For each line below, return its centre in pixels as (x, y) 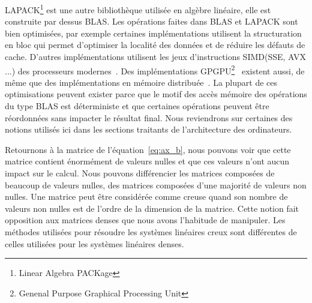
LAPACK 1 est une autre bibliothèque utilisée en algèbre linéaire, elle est (138, 9)
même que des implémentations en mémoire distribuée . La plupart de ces (141, 82)
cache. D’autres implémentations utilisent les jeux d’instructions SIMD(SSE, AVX (156, 57)
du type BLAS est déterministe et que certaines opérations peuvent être (137, 106)
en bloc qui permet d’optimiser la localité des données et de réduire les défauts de (155, 45)
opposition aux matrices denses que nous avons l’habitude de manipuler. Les (145, 220)
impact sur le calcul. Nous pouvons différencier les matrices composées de (140, 173)
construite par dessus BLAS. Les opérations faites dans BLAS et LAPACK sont (151, 21)
